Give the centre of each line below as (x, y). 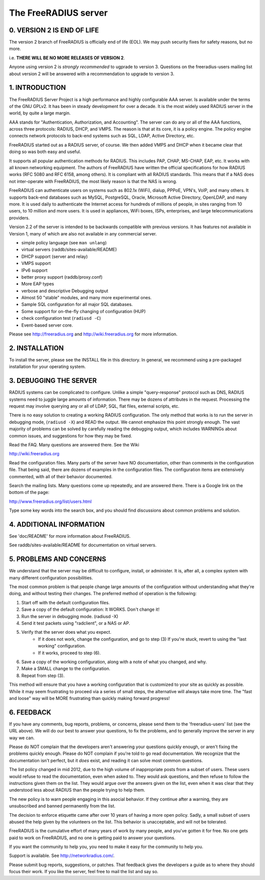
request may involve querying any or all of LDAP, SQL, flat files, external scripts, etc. (94, 406)
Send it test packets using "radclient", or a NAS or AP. (76, 623)
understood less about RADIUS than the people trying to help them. (77, 790)
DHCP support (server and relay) (54, 256)
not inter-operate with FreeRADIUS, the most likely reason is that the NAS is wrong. (93, 181)
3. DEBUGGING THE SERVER (53, 381)
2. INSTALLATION (36, 348)
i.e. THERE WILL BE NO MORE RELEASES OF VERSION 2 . (67, 58)
